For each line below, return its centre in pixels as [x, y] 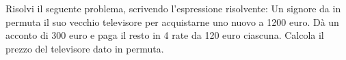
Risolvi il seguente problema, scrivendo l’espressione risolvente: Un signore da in [173, 8]
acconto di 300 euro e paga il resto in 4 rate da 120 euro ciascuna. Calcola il [165, 35]
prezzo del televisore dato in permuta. [85, 48]
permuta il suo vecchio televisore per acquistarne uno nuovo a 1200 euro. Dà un [172, 21]
